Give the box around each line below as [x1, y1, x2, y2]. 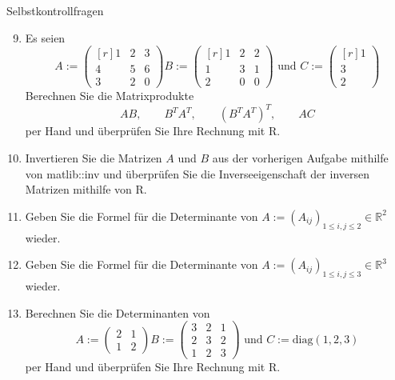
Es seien [25, 29, 66, 46]
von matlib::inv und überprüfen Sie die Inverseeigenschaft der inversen [25, 165, 369, 182]
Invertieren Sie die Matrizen [25, 150, 162, 166]
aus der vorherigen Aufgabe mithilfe [212, 150, 389, 166]
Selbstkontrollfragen [6, 2, 104, 18]
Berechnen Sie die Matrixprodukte [25, 87, 194, 104]
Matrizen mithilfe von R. [25, 181, 147, 198]
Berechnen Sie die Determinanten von [25, 304, 210, 321]
